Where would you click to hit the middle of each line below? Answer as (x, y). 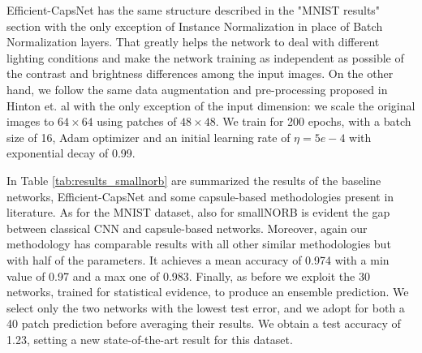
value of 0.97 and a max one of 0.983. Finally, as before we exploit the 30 (188, 276)
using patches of (137, 121)
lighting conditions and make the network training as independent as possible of (205, 57)
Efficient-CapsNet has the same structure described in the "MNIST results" (194, 10)
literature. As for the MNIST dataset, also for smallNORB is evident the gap (198, 212)
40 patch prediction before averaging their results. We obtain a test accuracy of (204, 323)
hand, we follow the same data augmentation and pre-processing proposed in (197, 89)
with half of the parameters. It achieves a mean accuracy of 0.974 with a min (198, 259)
